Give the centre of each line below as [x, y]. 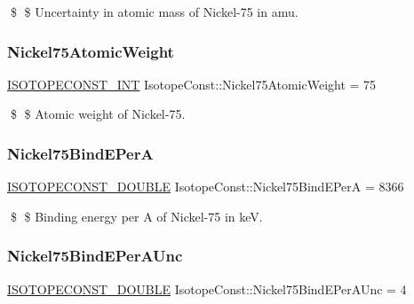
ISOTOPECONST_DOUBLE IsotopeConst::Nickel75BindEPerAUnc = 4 [207, 288]
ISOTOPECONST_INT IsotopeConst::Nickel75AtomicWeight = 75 [192, 84]
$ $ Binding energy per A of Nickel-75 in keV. [136, 216]
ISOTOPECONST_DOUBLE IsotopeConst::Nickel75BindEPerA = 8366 [206, 187]
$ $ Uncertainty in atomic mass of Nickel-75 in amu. [154, 12]
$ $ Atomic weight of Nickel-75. [98, 114]
